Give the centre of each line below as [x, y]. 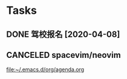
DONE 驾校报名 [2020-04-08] [63, 34]
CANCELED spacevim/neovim [63, 55]
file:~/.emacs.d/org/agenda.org [45, 69]
